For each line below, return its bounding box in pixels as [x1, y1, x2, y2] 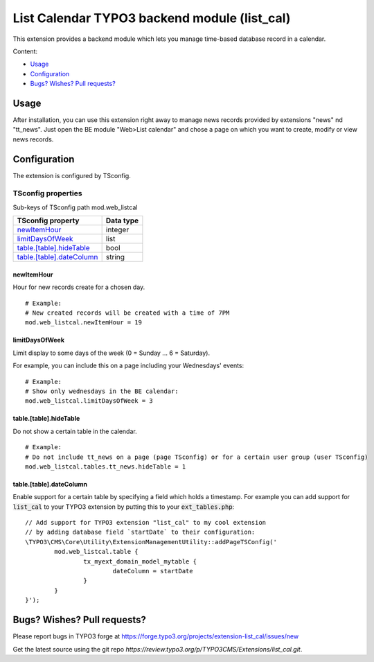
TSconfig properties [12, 189, 82, 198]
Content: [12, 47, 38, 55]
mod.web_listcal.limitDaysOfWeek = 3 [25, 397, 154, 405]
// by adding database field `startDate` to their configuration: [25, 528, 256, 537]
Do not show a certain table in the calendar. [12, 427, 138, 435]
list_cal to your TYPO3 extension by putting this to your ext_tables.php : [12, 503, 235, 511]
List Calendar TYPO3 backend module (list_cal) [12, 10, 291, 26]
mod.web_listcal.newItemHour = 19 [25, 319, 142, 326]
